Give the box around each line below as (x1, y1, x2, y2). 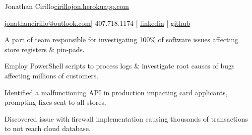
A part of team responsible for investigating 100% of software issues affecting (4, 34, 239, 45)
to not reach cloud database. (4, 123, 91, 134)
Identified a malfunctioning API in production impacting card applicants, (4, 87, 228, 97)
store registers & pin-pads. (4, 44, 85, 54)
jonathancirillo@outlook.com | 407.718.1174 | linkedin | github (4, 17, 190, 28)
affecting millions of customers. (4, 70, 99, 80)
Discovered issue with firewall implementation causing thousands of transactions (4, 113, 248, 124)
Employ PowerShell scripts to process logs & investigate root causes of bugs (4, 61, 235, 71)
